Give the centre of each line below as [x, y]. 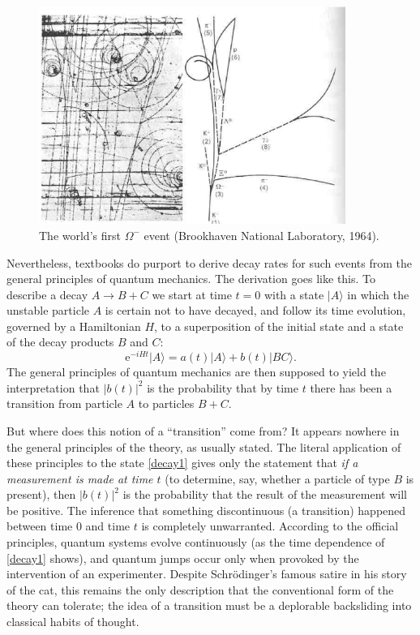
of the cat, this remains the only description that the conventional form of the [200, 589]
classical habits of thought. [73, 622]
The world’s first [80, 235]
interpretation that [53, 387]
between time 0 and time [69, 526]
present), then [41, 494]
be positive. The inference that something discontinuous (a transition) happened [206, 510]
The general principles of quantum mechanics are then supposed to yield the [196, 372]
